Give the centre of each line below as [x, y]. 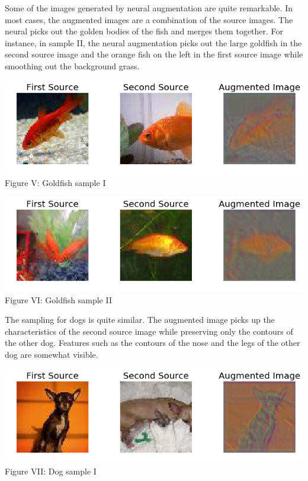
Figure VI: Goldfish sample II [58, 299]
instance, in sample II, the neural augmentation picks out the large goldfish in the [153, 42]
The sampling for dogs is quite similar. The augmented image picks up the [140, 320]
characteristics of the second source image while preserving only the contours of [149, 331]
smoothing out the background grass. [72, 65]
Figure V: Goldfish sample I [55, 183]
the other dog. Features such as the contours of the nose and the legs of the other [153, 343]
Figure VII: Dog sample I [51, 471]
